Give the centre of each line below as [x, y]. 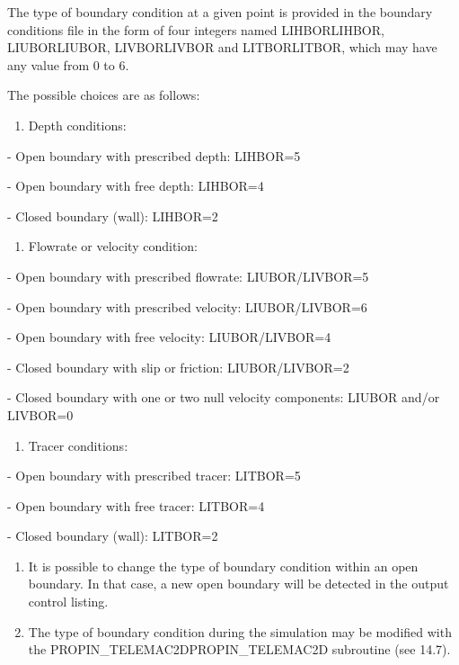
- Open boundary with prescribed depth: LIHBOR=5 [154, 155]
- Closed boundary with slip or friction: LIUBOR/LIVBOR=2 [178, 367]
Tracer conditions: [78, 445]
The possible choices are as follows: [104, 95]
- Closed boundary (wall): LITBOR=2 [113, 536]
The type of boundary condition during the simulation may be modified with [240, 631]
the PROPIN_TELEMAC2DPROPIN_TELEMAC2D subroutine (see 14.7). [239, 649]
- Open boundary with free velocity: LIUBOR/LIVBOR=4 [169, 337]
